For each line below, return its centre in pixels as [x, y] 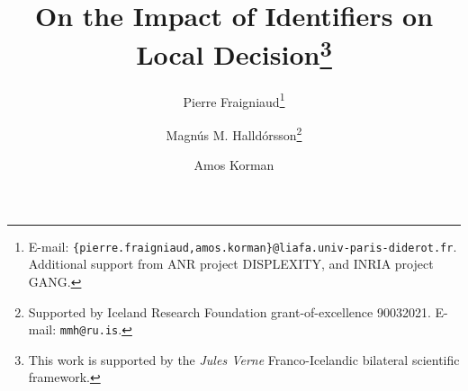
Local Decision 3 [234, 53]
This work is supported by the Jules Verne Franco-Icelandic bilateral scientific [244, 359]
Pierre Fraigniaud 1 [234, 100]
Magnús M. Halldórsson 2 [234, 133]
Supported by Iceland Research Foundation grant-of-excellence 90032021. [229, 311]
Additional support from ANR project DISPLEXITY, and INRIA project [231, 264]
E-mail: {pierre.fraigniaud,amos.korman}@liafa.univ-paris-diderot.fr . [243, 246]
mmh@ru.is [89, 331]
